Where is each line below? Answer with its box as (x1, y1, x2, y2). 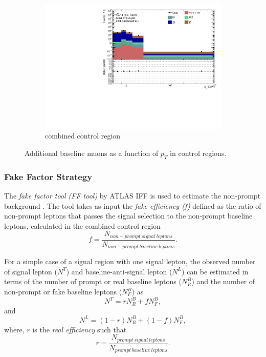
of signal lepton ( (4, 266, 57, 276)
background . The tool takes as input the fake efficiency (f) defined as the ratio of (4, 200, 261, 211)
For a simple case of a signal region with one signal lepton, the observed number (4, 256, 256, 267)
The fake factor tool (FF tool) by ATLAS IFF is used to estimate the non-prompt (4, 190, 261, 201)
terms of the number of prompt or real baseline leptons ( (4, 276, 182, 287)
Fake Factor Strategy (4, 170, 93, 183)
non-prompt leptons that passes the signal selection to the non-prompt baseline (4, 210, 253, 221)
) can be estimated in (182, 266, 249, 276)
